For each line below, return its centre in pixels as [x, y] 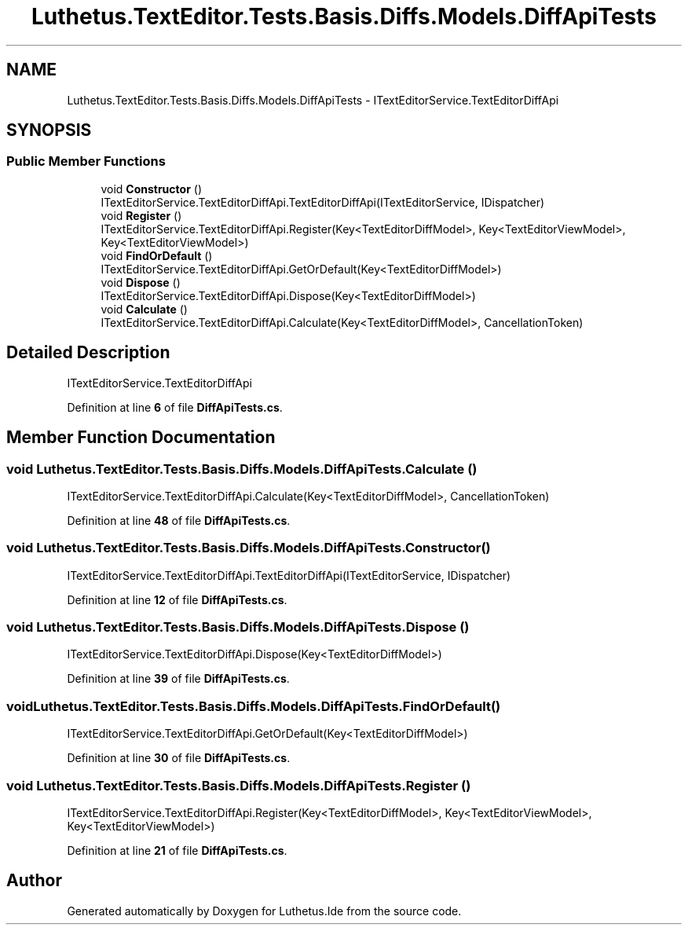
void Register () [141, 215]
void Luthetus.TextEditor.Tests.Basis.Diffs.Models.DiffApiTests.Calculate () [242, 469]
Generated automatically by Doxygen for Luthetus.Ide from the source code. [264, 911]
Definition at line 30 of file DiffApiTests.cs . [179, 758]
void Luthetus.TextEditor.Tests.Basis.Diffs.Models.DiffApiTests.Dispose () [238, 627]
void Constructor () [151, 189]
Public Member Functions [86, 161]
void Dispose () [141, 282]
